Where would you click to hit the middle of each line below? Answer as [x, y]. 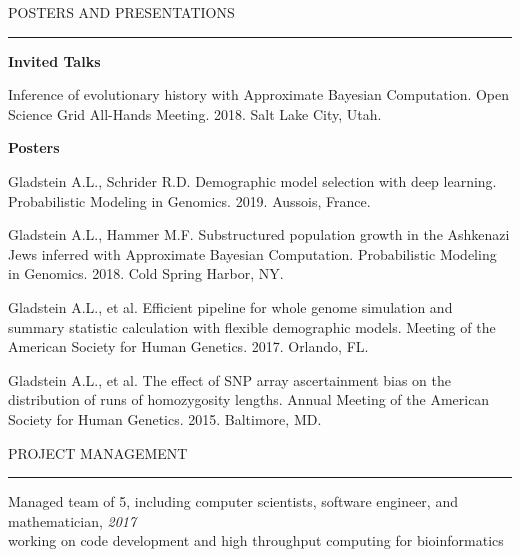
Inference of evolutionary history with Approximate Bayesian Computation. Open [259, 94]
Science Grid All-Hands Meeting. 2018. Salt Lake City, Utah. [195, 113]
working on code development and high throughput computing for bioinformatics [256, 540]
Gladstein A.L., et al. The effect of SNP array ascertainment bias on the [229, 379]
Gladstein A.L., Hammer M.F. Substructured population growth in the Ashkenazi [259, 234]
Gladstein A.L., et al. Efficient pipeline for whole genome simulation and [230, 306]
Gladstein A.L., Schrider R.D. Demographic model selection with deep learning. [252, 180]
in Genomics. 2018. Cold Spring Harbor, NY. [146, 273]
